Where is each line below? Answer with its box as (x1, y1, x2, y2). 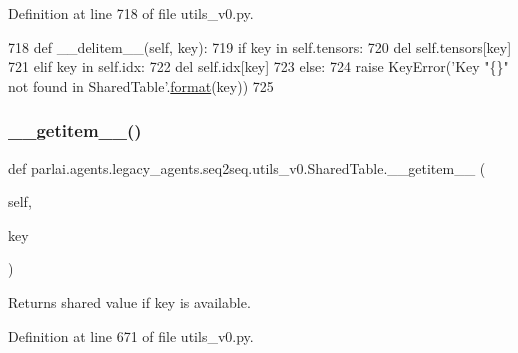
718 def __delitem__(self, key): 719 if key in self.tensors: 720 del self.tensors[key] (8, 36, 512, 57)
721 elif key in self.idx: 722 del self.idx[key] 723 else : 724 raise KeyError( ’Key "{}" (8, 56, 509, 77)
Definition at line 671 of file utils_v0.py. (8, 325, 254, 346)
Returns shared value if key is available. (8, 291, 251, 312)
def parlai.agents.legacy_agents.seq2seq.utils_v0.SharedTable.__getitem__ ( (8, 157, 486, 178)
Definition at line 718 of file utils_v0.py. (8, 3, 254, 23)
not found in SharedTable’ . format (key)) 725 (8, 75, 274, 96)
